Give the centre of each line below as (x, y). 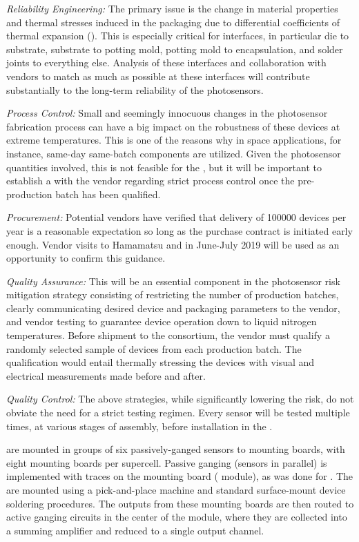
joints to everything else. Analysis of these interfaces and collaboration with (166, 62)
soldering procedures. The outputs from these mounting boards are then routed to (180, 503)
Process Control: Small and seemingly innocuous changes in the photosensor (167, 113)
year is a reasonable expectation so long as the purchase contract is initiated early (179, 230)
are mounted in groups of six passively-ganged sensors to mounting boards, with (176, 449)
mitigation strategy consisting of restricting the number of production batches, (173, 294)
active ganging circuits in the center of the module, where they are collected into (177, 517)
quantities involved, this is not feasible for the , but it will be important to (164, 167)
